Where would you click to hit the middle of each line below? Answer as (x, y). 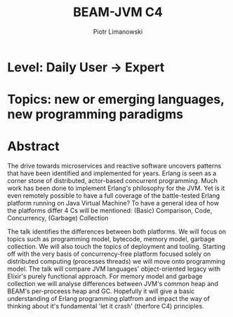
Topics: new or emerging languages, (116, 100)
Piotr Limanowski (118, 32)
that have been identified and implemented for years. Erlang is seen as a (112, 173)
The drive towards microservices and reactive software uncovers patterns (114, 166)
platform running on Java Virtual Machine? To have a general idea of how (113, 203)
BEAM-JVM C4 (118, 12)
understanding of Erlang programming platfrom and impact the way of (109, 299)
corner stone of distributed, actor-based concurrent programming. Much (112, 181)
